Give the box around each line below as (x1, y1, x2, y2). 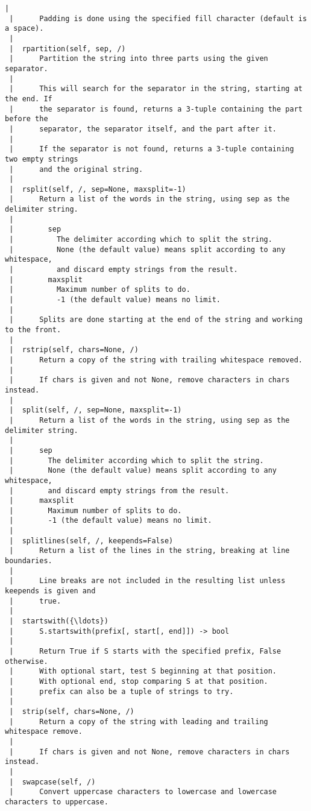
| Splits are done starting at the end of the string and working (9, 315, 303, 324)
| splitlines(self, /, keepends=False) (9, 536, 174, 545)
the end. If (5, 94, 52, 103)
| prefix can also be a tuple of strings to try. (9, 687, 234, 696)
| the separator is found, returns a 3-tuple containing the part (9, 104, 303, 113)
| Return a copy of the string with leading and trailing (9, 717, 268, 726)
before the (5, 115, 48, 124)
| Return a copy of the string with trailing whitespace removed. (9, 355, 303, 364)
